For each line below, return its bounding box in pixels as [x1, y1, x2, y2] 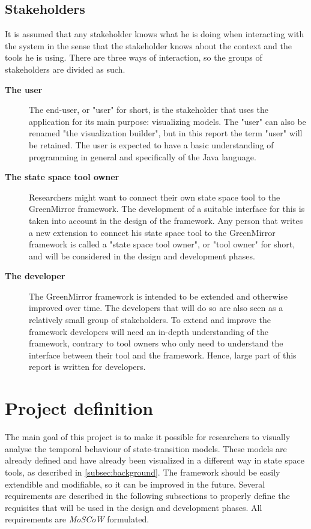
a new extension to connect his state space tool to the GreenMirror [29, 226, 276, 238]
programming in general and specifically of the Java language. [29, 150, 256, 163]
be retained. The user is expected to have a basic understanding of [29, 138, 274, 151]
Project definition [5, 396, 154, 420]
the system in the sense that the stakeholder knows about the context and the [5, 39, 292, 52]
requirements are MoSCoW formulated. [5, 513, 149, 525]
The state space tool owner [5, 171, 119, 183]
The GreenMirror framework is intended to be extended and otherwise [29, 289, 288, 302]
